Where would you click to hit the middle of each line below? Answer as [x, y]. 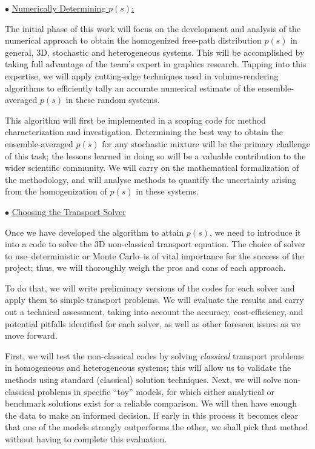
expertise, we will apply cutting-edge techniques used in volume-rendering [142, 75]
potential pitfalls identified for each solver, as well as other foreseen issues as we [153, 323]
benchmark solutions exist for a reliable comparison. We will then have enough [151, 403]
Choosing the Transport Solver [69, 211]
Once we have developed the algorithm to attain [94, 232]
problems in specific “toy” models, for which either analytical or [156, 391]
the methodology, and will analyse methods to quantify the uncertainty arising [151, 179]
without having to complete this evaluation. [86, 439]
